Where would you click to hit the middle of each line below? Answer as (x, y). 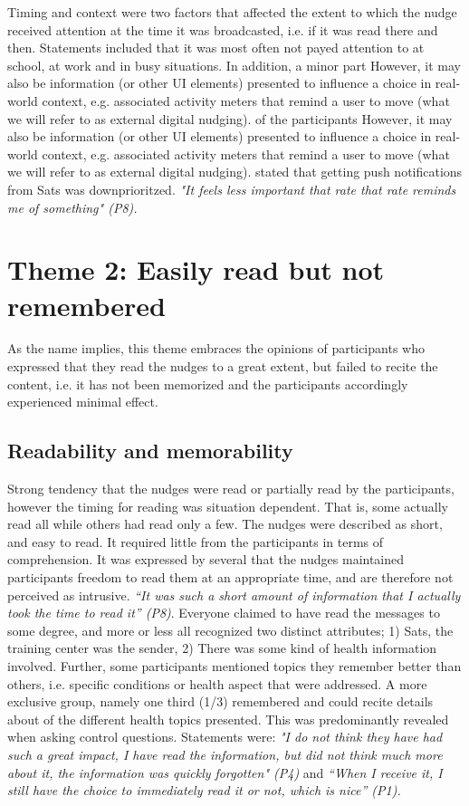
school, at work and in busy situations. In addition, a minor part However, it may (234, 65)
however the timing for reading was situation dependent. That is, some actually (228, 506)
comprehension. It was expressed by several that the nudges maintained (206, 559)
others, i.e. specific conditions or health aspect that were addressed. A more (217, 683)
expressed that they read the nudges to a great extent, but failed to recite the (223, 366)
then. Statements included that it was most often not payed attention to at (216, 48)
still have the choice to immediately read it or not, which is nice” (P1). (204, 790)
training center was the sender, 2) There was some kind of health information (222, 648)
